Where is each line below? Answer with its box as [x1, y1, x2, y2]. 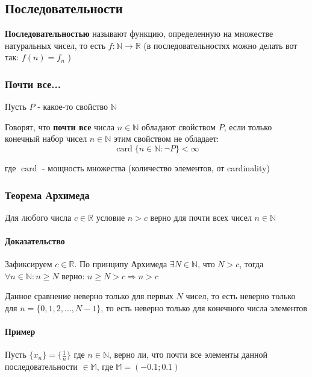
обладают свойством [141, 120, 216, 133]
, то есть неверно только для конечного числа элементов [101, 301, 307, 314]
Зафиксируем [5, 258, 52, 270]
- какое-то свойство [37, 100, 108, 113]
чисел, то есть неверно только [186, 290, 296, 302]
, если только [223, 120, 272, 133]
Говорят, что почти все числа [5, 120, 114, 133]
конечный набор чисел [5, 132, 87, 145]
